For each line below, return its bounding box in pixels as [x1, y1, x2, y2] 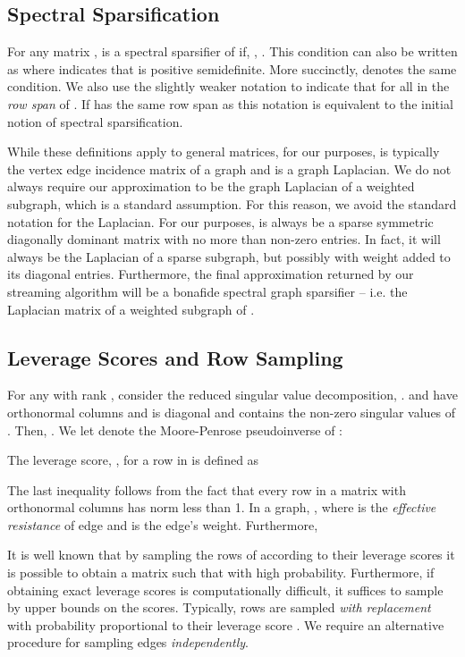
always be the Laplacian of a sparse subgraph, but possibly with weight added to [7, 247, 451, 265]
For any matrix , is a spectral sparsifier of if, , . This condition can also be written [7, 42, 458, 61]
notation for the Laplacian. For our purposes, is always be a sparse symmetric [7, 212, 434, 231]
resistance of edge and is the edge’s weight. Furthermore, [7, 515, 318, 534]
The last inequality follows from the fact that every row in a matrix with [7, 480, 406, 499]
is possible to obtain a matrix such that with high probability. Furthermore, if [7, 563, 435, 582]
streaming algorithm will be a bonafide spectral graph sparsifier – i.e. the [7, 282, 408, 300]
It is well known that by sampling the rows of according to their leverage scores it [7, 545, 455, 564]
